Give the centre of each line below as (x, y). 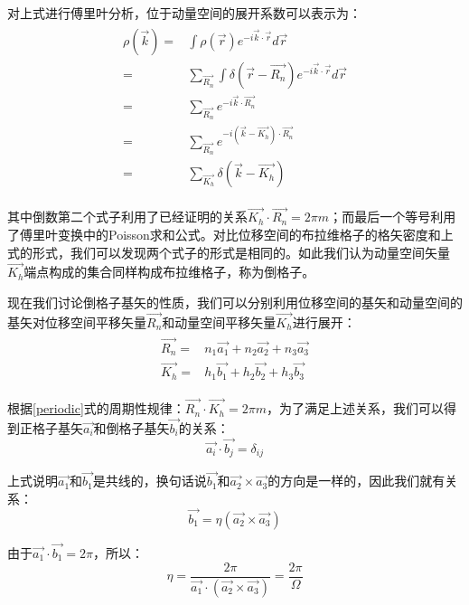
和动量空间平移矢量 (219, 321)
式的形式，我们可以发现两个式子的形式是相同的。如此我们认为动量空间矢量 (229, 252)
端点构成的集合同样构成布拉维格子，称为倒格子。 (169, 272)
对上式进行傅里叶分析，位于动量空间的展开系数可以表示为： (184, 13)
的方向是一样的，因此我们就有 (356, 481)
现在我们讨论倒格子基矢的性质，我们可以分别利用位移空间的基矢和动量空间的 (235, 302)
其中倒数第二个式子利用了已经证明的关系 (127, 217)
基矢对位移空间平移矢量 (77, 321)
